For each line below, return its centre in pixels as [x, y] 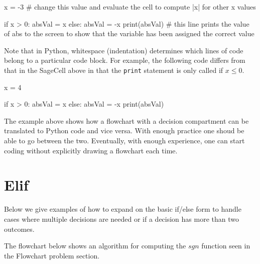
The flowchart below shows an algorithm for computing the [95, 246]
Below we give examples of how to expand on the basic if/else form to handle [123, 209]
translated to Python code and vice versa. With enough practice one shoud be [124, 130]
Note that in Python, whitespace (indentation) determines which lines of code [124, 50]
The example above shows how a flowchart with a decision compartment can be [126, 120]
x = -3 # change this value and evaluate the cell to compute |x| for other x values [130, 7]
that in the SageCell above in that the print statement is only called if [114, 70]
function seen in [226, 246]
